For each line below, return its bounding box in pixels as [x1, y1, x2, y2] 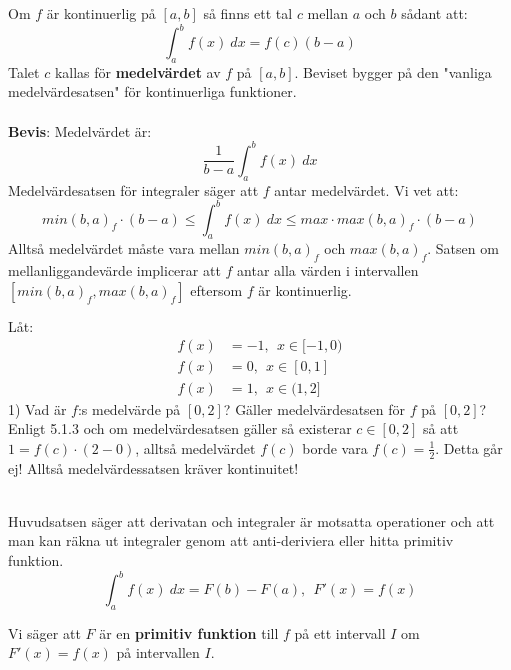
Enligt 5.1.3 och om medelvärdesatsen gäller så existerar [8, 418, 352, 439]
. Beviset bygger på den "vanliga [294, 61, 492, 82]
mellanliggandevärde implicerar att [8, 260, 221, 281]
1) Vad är [8, 398, 67, 419]
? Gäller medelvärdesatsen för [223, 398, 406, 419]
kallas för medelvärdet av [54, 61, 221, 82]
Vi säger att [8, 622, 81, 643]
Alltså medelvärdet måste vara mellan [8, 238, 240, 259]
